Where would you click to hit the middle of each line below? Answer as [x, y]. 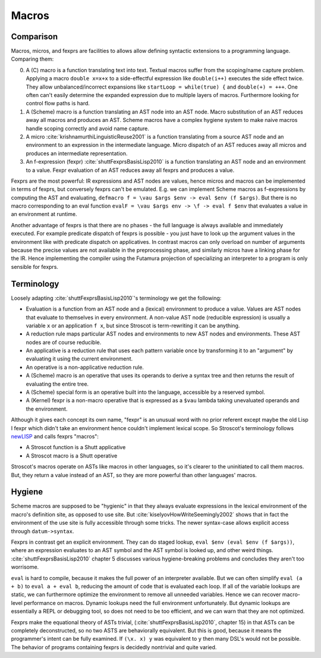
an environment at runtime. [44, 214]
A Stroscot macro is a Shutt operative [72, 456]
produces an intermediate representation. [77, 153]
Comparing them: [32, 59]
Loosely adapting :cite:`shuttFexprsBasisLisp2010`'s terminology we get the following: [116, 298]
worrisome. [25, 567]
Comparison [34, 37]
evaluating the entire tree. [57, 384]
